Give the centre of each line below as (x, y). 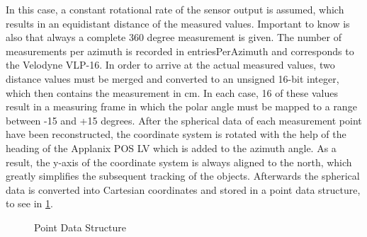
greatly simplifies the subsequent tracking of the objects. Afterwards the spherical (183, 176)
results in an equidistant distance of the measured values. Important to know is (178, 23)
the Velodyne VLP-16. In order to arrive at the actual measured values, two (170, 65)
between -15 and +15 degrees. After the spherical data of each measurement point (184, 120)
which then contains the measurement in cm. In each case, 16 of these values (172, 92)
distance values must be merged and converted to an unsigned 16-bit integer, (173, 78)
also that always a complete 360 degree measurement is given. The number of (174, 37)
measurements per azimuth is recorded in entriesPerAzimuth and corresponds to (180, 51)
